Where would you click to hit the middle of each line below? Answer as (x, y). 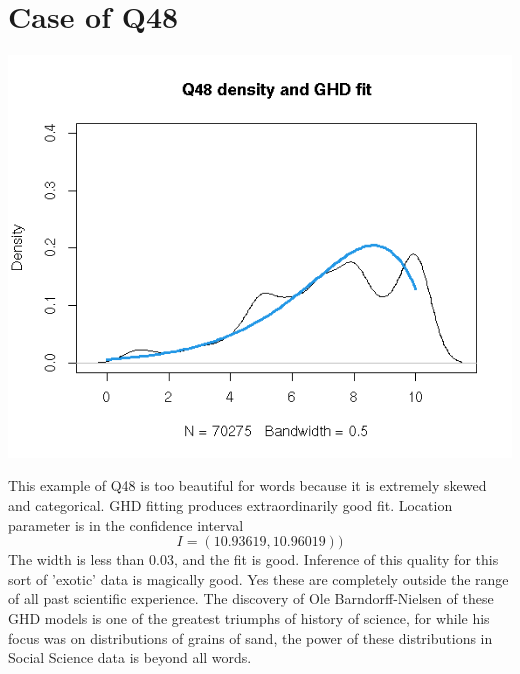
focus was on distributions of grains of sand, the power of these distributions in (250, 637)
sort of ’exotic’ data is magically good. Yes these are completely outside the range (258, 578)
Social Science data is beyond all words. (130, 657)
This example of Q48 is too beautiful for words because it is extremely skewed (247, 485)
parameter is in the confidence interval (126, 524)
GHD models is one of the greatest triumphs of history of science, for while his (249, 617)
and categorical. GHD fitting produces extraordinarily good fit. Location (230, 504)
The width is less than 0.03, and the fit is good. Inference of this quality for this (253, 559)
